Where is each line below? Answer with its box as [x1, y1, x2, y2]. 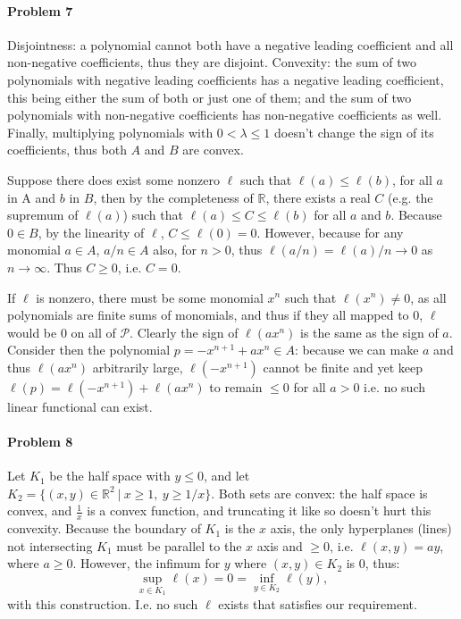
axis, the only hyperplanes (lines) [270, 519, 452, 538]
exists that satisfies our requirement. [218, 594, 417, 613]
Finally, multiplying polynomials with [7, 122, 214, 141]
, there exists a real [265, 188, 371, 206]
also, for [153, 240, 197, 259]
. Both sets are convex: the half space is [211, 483, 428, 502]
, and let [203, 466, 250, 485]
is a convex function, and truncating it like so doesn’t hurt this [87, 501, 432, 520]
